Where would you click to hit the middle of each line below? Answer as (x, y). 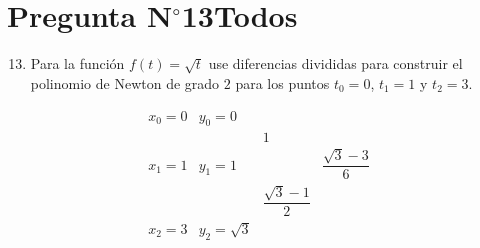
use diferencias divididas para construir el (335, 63)
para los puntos (282, 82)
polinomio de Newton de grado (125, 82)
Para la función (77, 63)
